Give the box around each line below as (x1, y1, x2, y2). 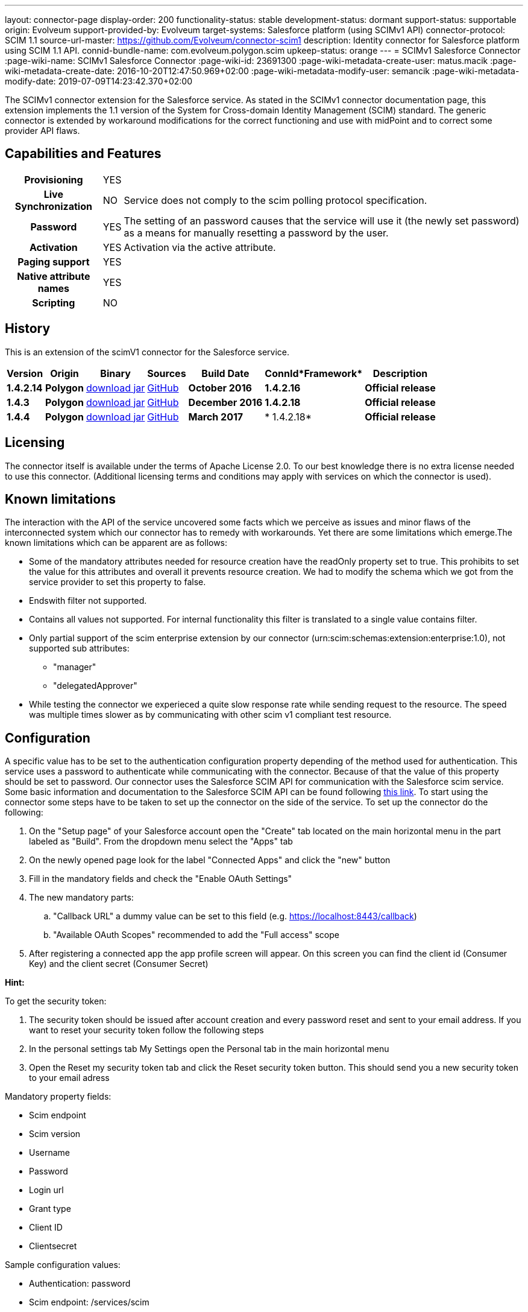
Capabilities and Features (5, 146, 162, 162)
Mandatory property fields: (5, 1091, 112, 1102)
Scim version (29, 1129, 81, 1139)
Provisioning (24, 173, 83, 186)
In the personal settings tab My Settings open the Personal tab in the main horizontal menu (29, 1044, 389, 1054)
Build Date (201, 367, 250, 379)
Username (29, 1147, 71, 1158)
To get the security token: (5, 996, 107, 1007)
